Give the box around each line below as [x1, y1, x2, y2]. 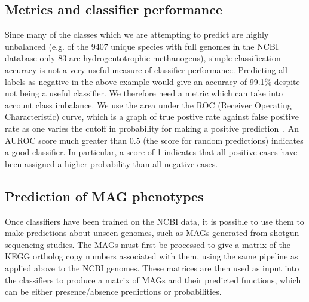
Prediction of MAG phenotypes [5, 186, 204, 205]
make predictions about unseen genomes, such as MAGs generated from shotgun [5, 226, 299, 239]
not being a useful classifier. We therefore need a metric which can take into [5, 87, 283, 99]
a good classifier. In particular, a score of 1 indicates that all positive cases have [5, 146, 298, 158]
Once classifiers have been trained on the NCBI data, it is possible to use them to [5, 215, 304, 227]
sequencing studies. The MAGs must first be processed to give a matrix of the [5, 238, 290, 250]
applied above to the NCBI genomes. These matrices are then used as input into [5, 261, 299, 274]
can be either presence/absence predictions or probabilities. [5, 285, 222, 298]
